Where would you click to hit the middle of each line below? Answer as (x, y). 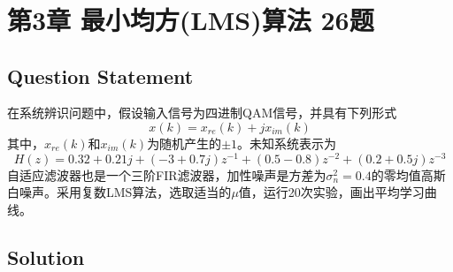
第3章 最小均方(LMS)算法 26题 (191, 19)
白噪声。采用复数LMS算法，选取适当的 (119, 192)
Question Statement (100, 76)
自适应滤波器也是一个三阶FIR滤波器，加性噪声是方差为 (167, 174)
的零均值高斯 (408, 174)
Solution (46, 257)
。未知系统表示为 (287, 143)
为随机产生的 (184, 143)
